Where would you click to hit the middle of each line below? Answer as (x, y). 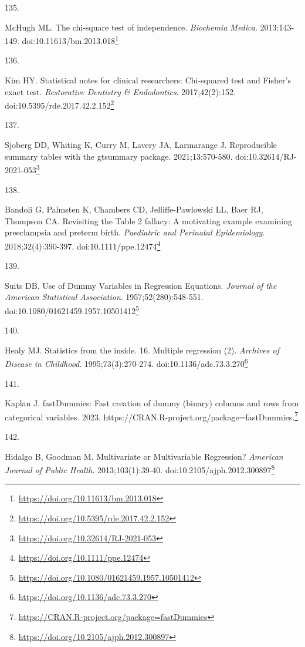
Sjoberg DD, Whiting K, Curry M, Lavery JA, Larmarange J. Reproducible (141, 145)
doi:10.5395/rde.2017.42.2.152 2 (60, 104)
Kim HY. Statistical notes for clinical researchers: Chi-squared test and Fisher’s (148, 80)
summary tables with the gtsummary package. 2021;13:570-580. (119, 156)
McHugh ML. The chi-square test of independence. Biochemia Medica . (131, 27)
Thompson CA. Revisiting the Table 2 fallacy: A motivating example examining (148, 220)
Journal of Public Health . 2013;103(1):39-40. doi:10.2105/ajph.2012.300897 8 (140, 469)
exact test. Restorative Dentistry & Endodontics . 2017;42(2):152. (120, 91)
